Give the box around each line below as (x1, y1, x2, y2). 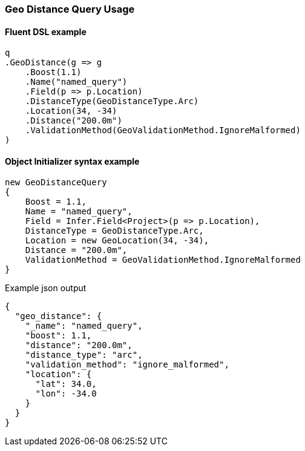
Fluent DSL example (5, 26, 87, 37)
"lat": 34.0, (35, 379, 97, 389)
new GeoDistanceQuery (5, 177, 107, 188)
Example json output (5, 283, 87, 294)
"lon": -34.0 (35, 389, 97, 399)
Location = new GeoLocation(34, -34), (25, 235, 209, 246)
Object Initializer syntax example (5, 156, 140, 166)
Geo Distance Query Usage (5, 3, 135, 15)
